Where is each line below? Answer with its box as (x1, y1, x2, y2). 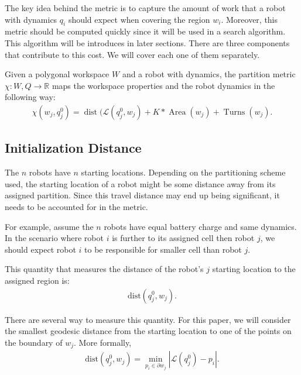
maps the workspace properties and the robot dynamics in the (52, 79, 275, 91)
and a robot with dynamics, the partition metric (122, 68, 296, 80)
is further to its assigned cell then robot (112, 232, 255, 244)
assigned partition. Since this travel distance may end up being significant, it (5, 189, 280, 201)
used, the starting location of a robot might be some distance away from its (5, 177, 276, 190)
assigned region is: (5, 274, 70, 286)
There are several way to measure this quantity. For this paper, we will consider (5, 313, 291, 325)
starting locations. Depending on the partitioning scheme (81, 166, 286, 178)
